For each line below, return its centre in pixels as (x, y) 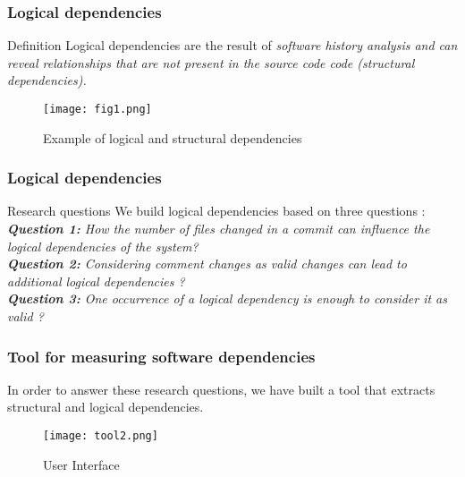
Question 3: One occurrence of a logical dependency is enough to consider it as (228, 298)
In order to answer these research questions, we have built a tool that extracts (221, 389)
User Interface (81, 464)
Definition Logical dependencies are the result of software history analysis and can (232, 45)
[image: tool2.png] (101, 436)
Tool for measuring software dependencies (161, 356)
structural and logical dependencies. (106, 407)
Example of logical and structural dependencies (173, 137)
